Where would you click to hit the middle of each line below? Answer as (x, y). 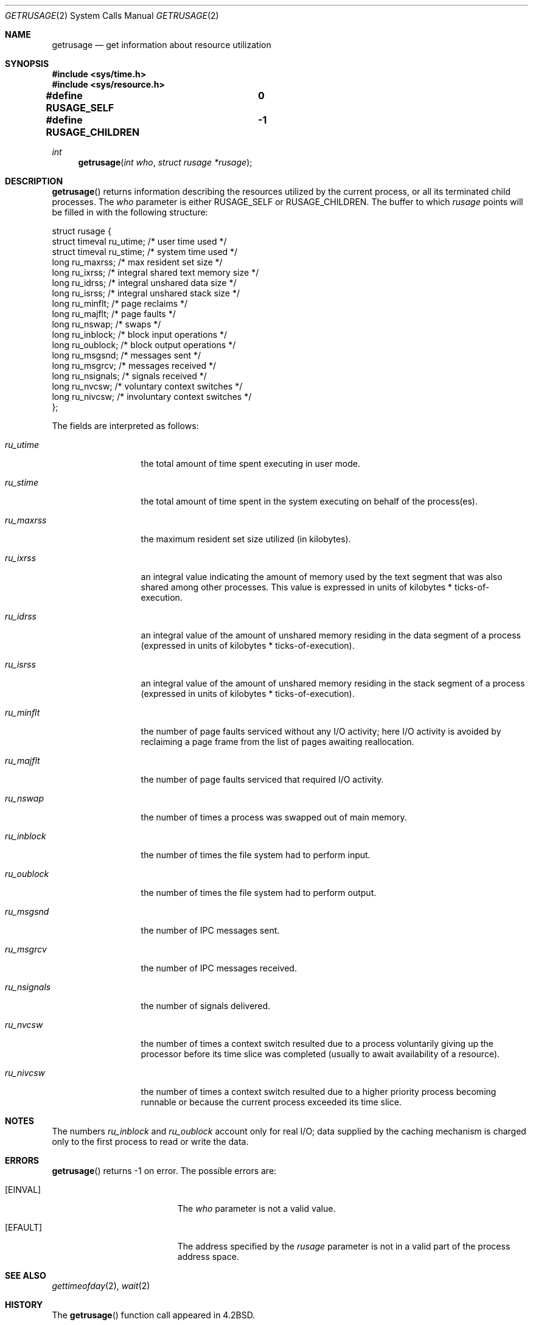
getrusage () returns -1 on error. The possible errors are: (164, 1171)
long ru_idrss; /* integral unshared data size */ (144, 283)
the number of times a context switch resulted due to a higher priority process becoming (319, 1092)
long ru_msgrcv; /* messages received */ (134, 365)
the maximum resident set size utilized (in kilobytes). (246, 539)
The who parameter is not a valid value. (256, 1208)
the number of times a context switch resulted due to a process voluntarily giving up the (317, 1044)
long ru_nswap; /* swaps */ (106, 324)
